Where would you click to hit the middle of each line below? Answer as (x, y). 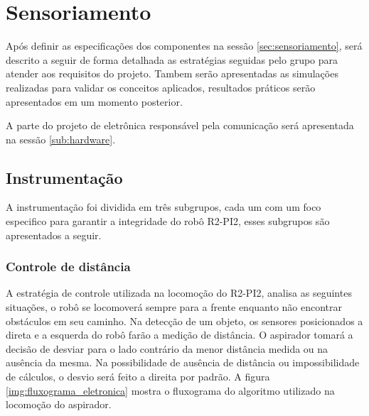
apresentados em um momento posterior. (94, 101)
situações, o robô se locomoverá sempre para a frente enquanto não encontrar (174, 307)
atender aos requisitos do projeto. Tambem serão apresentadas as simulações (172, 73)
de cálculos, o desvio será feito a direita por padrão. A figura (138, 377)
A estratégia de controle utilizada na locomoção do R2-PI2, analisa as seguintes (179, 293)
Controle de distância (68, 267)
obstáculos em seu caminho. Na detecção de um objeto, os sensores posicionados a (184, 321)
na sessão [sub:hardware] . (61, 139)
